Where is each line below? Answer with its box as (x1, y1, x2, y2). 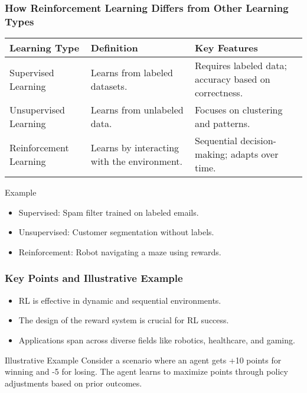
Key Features (194, 41, 258, 55)
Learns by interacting (90, 140, 179, 154)
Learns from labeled (90, 65, 173, 79)
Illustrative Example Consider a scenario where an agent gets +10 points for (5, 353, 282, 366)
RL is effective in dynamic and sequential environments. (18, 294, 221, 306)
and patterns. (194, 116, 250, 131)
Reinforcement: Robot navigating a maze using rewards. (18, 245, 221, 258)
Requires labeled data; (194, 59, 287, 73)
